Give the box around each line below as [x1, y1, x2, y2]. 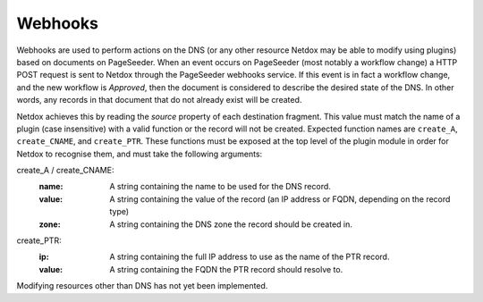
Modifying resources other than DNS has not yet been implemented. [16, 281, 268, 291]
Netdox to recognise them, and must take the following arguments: [16, 148, 263, 159]
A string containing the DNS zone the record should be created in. [109, 219, 353, 230]
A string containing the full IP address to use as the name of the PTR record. [109, 251, 390, 263]
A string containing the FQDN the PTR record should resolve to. [109, 264, 343, 274]
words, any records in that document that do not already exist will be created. [16, 95, 302, 105]
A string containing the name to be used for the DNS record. [109, 181, 331, 192]
